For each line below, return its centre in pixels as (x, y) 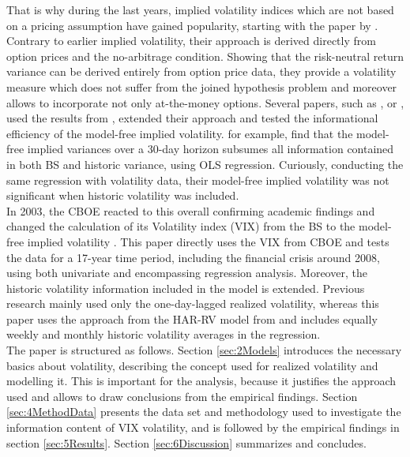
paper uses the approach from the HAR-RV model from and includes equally (192, 318)
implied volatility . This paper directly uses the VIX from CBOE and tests (208, 241)
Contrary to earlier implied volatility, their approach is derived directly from (191, 41)
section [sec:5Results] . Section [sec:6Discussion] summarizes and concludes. (186, 442)
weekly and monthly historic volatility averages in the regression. (164, 334)
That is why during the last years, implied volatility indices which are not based (200, 9)
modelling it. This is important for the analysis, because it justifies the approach (201, 381)
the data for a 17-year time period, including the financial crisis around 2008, (193, 257)
